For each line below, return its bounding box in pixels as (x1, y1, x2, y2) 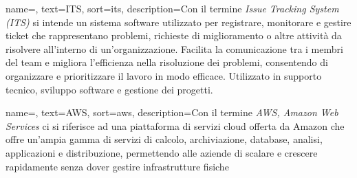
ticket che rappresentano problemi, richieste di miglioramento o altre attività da (6, 28, 342, 43)
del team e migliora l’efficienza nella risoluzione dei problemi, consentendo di (6, 55, 328, 69)
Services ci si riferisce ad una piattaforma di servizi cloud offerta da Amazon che (6, 118, 345, 133)
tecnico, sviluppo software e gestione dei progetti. (6, 82, 213, 96)
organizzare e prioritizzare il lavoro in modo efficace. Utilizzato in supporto (6, 68, 322, 82)
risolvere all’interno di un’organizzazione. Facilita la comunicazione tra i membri (6, 41, 343, 56)
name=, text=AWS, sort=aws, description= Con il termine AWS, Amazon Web (6, 105, 338, 120)
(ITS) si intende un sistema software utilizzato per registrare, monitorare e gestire (6, 14, 351, 29)
